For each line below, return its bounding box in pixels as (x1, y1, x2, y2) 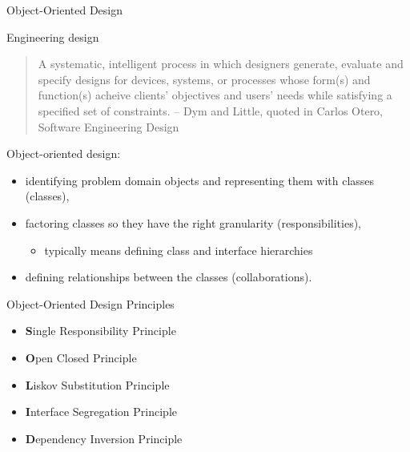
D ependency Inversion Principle (25, 430, 183, 446)
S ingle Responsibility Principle (25, 322, 176, 339)
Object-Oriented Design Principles (6, 295, 175, 312)
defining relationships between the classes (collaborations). (25, 268, 312, 285)
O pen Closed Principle (25, 349, 137, 365)
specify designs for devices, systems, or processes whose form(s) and (38, 71, 371, 87)
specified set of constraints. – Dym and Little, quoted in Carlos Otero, (38, 102, 384, 119)
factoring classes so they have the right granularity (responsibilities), (25, 214, 361, 231)
